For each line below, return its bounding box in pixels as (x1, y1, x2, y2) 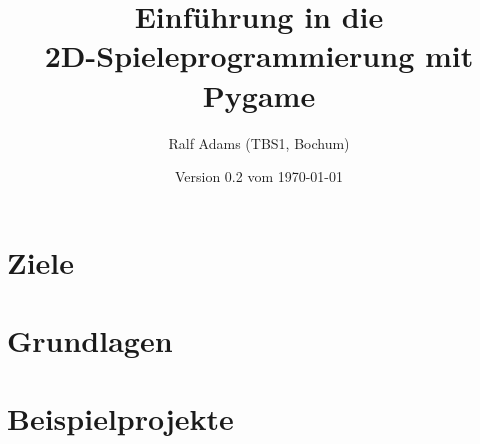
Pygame (202, 74, 316, 115)
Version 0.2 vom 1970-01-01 (174, 166, 344, 187)
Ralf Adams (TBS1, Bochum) (168, 132, 350, 153)
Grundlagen (7, 320, 173, 361)
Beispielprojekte (7, 398, 234, 439)
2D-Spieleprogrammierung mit (44, 35, 474, 76)
